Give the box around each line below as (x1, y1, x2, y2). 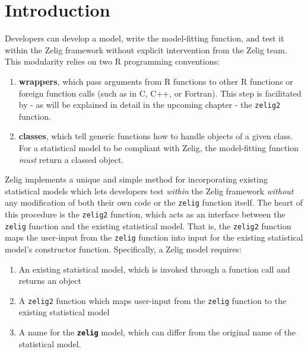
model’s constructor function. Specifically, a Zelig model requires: (5, 242, 242, 255)
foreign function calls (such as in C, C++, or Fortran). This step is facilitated (18, 87, 301, 99)
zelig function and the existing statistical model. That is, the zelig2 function (5, 219, 291, 232)
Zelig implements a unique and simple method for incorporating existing (5, 173, 268, 185)
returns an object (18, 274, 81, 287)
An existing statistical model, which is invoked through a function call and (18, 263, 290, 275)
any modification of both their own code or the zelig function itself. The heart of (5, 196, 303, 209)
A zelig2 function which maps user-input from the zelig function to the (18, 294, 287, 306)
